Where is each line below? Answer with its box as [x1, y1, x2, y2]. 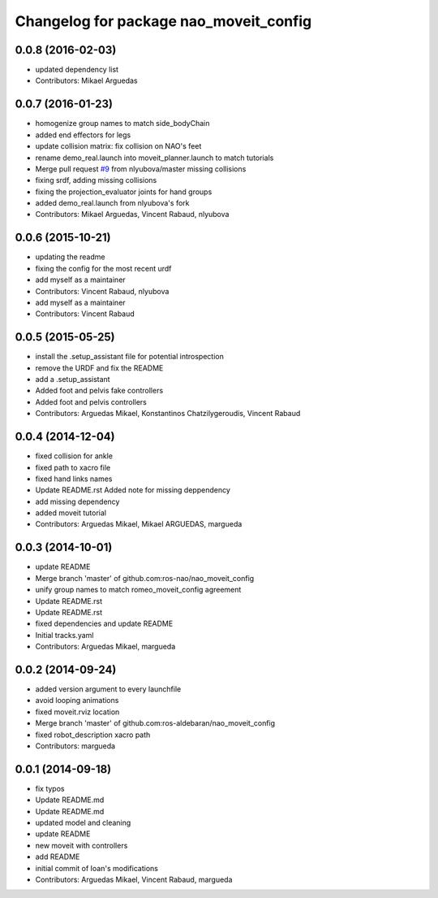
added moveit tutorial [35, 508, 107, 518]
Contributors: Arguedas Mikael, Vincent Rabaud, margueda [35, 874, 233, 884]
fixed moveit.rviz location [35, 707, 120, 717]
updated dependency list [35, 65, 119, 75]
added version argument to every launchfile [35, 684, 182, 694]
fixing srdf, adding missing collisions [35, 176, 157, 185]
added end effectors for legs [35, 130, 131, 140]
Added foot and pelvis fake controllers [35, 386, 164, 396]
